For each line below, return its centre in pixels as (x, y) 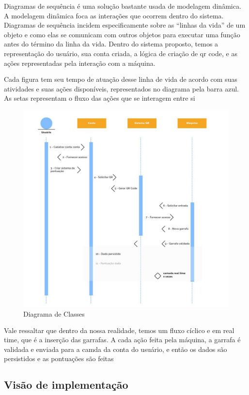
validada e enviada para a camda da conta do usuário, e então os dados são (116, 349)
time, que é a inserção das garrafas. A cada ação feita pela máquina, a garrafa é (122, 340)
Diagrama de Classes (54, 313)
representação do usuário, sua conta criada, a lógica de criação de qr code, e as (121, 53)
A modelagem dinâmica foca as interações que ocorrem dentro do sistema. (114, 15)
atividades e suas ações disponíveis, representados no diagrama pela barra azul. (121, 88)
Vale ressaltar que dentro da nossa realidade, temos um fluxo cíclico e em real (119, 330)
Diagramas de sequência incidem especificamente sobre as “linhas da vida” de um (125, 25)
